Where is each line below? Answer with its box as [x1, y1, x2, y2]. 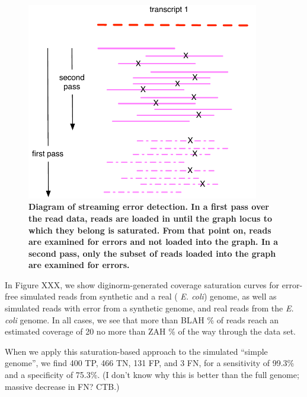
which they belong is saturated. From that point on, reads [28, 223, 271, 236]
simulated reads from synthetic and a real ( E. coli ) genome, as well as [20, 290, 277, 303]
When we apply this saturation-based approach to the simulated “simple [5, 345, 268, 357]
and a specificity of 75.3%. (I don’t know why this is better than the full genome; [5, 368, 299, 381]
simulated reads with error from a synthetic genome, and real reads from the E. [5, 302, 294, 314]
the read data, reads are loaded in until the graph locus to [28, 212, 273, 224]
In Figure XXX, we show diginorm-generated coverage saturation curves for [5, 278, 280, 291]
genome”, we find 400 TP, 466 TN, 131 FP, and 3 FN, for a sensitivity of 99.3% [5, 357, 295, 369]
